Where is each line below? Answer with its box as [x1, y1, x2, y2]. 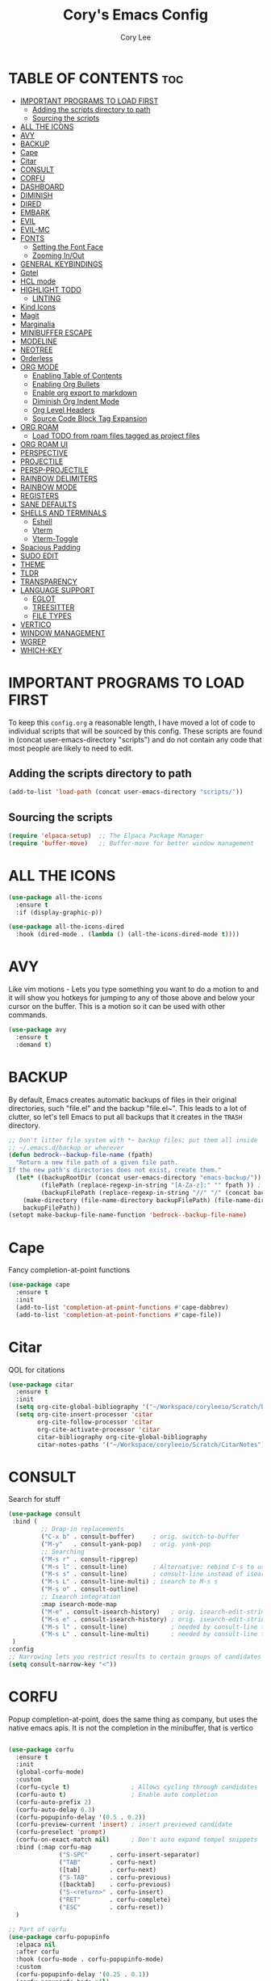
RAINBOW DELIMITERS [19, 473, 98, 483]
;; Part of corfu [8, 1925, 67, 1933]
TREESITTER [31, 602, 75, 612]
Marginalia [19, 319, 56, 329]
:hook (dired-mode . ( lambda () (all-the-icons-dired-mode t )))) [15, 931, 240, 939]
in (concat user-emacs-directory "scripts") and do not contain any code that [8, 734, 262, 744]
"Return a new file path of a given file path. [15, 1159, 179, 1167]
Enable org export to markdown [31, 388, 137, 397]
